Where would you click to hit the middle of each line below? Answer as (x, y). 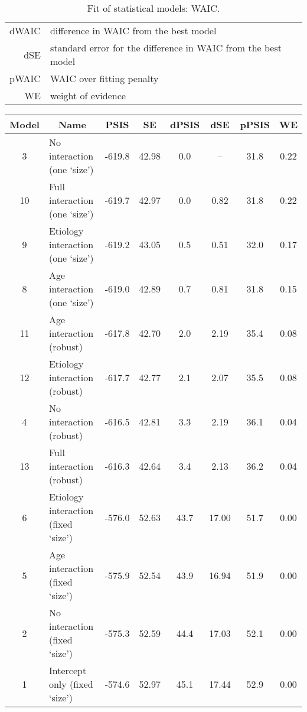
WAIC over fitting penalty (104, 78)
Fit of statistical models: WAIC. (153, 8)
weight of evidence (88, 95)
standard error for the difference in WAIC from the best (166, 48)
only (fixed (71, 684)
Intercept (68, 670)
